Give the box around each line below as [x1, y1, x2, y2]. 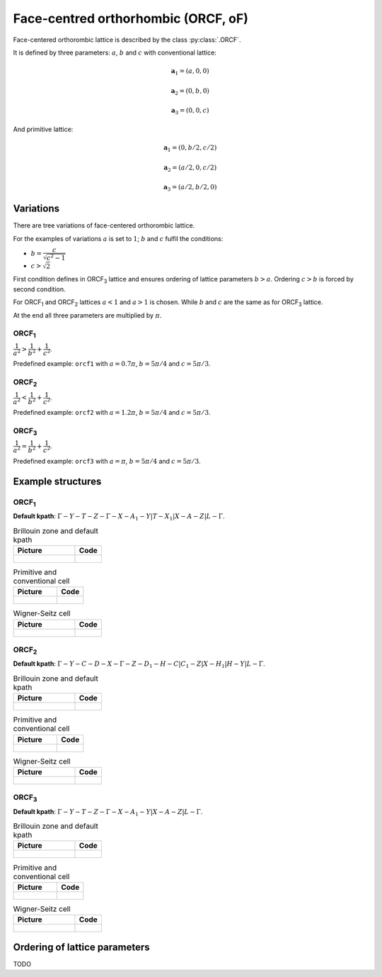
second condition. [13, 284, 66, 294]
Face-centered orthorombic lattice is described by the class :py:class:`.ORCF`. [13, 35, 241, 44]
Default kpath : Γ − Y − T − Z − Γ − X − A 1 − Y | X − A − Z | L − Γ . [13, 807, 203, 817]
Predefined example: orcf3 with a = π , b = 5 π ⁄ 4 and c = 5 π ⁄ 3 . [13, 457, 201, 465]
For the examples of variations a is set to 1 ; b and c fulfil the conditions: [13, 234, 224, 242]
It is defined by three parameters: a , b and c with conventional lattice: [13, 48, 217, 57]
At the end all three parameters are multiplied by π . [13, 311, 162, 319]
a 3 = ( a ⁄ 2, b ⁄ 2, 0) [163, 183, 217, 193]
